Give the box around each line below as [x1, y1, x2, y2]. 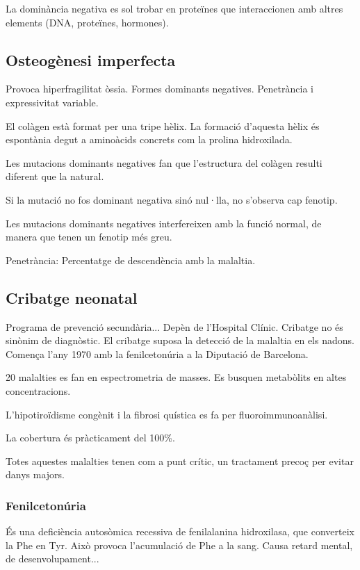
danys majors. [6, 467, 65, 482]
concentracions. [6, 383, 71, 398]
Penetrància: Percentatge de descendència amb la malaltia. [6, 252, 256, 267]
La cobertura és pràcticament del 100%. [6, 430, 175, 445]
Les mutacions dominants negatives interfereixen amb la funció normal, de [6, 215, 322, 230]
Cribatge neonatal [6, 286, 138, 308]
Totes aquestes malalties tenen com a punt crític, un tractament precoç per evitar [6, 453, 354, 468]
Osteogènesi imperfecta [6, 49, 176, 70]
